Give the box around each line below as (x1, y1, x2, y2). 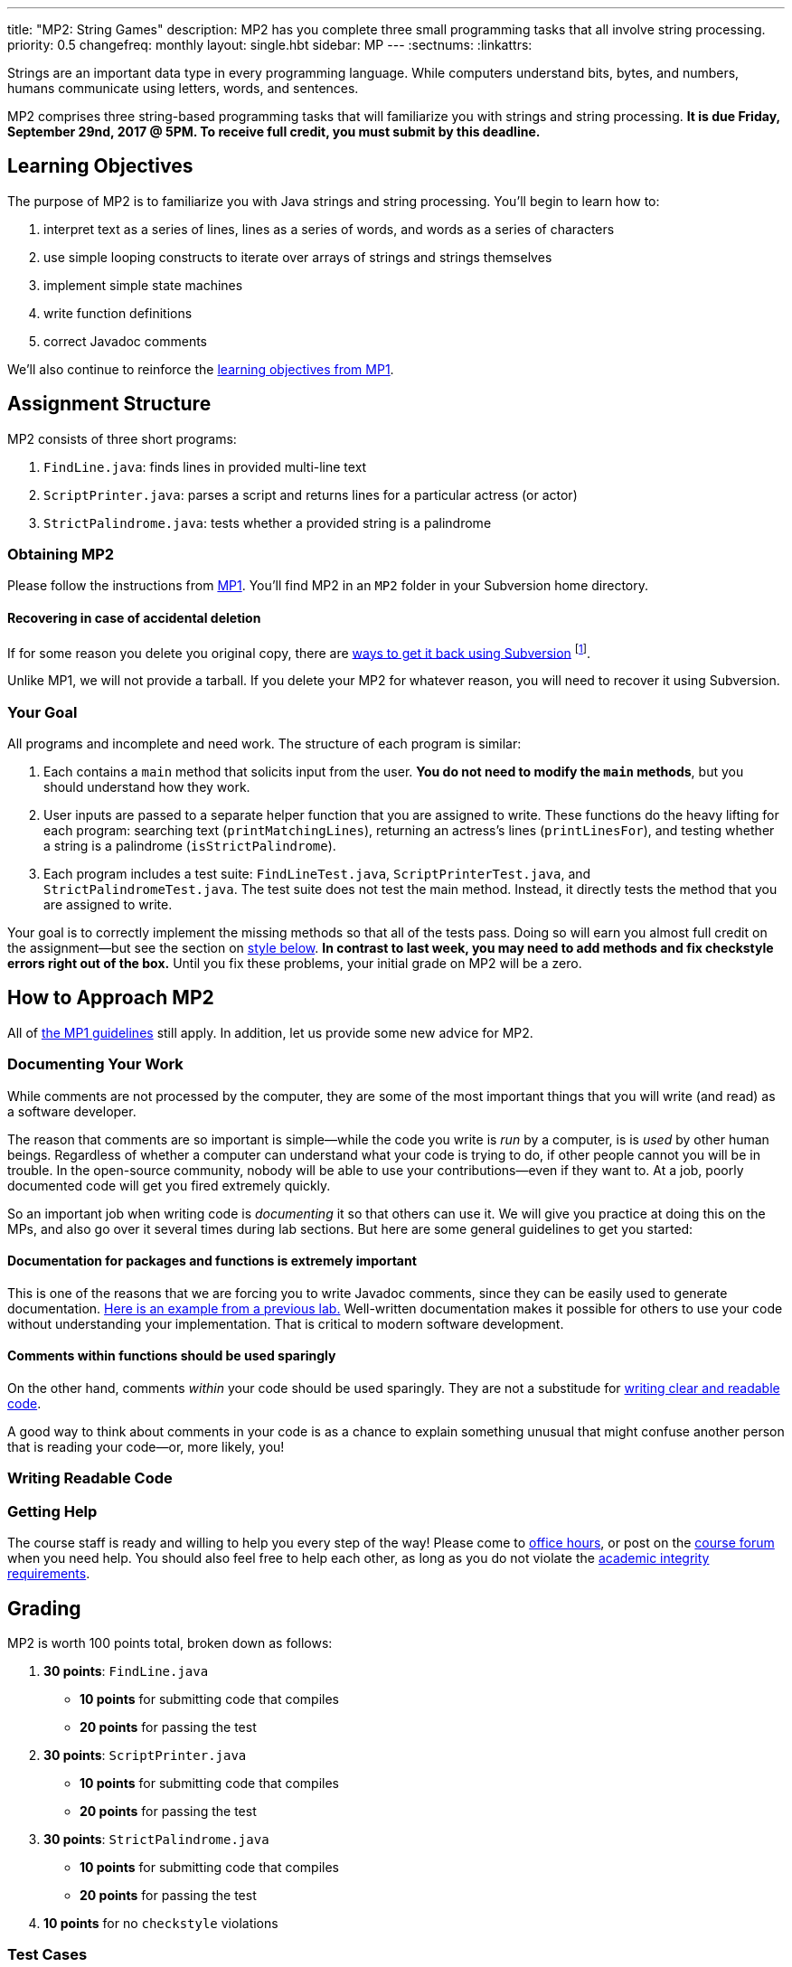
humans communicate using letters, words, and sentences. (7, 80, 359, 96)
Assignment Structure (7, 392, 212, 416)
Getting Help (7, 1501, 98, 1520)
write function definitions (43, 305, 193, 321)
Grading (7, 1596, 81, 1620)
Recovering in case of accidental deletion (7, 610, 261, 626)
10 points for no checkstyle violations (43, 1915, 278, 1932)
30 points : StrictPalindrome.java (43, 1831, 269, 1848)
